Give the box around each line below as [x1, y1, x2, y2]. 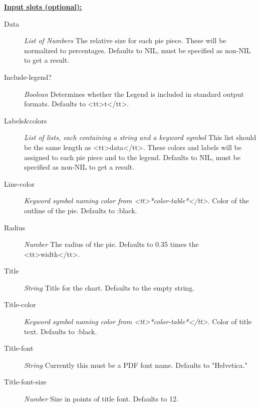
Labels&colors [4, 115, 47, 125]
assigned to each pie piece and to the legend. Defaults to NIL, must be [24, 152, 240, 162]
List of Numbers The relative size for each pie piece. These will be [24, 35, 226, 46]
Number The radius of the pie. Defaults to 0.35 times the [24, 239, 199, 249]
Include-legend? [4, 71, 52, 82]
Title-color [4, 299, 36, 310]
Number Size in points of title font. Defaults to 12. [24, 393, 178, 404]
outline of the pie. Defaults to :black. [24, 205, 137, 215]
